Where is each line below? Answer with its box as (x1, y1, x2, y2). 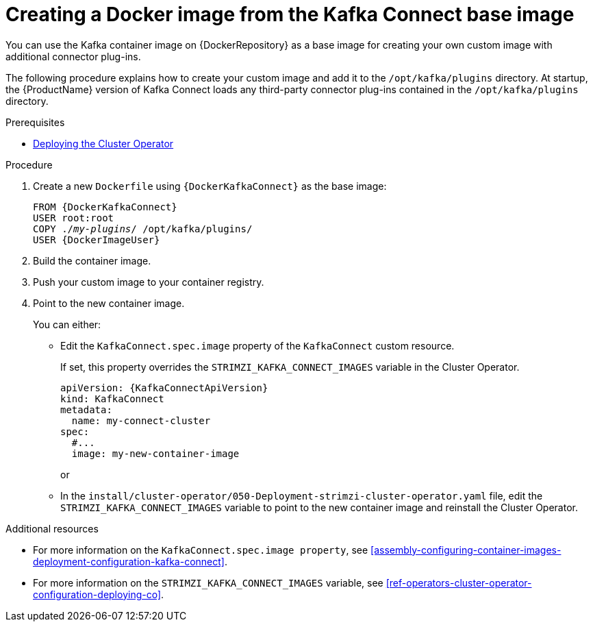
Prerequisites (5, 116, 65, 128)
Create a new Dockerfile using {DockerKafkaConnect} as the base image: (33, 180, 387, 192)
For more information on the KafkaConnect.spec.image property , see (33, 543, 368, 556)
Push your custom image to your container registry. (33, 275, 264, 288)
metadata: (60, 404, 112, 415)
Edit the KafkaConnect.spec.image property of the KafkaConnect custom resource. (60, 339, 455, 352)
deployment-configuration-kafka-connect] (33, 555, 225, 567)
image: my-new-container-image (71, 447, 240, 459)
